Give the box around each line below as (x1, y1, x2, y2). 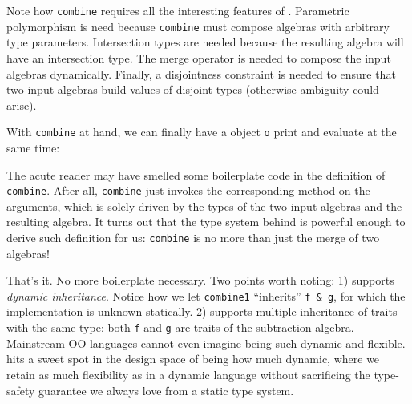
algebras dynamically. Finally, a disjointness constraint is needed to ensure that (6, 65, 396, 82)
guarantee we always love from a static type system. (38, 382, 294, 398)
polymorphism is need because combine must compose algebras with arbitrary (6, 18, 390, 34)
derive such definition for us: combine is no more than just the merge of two (6, 228, 380, 245)
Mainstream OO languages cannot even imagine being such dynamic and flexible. (6, 334, 406, 351)
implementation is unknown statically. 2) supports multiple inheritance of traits (6, 303, 398, 320)
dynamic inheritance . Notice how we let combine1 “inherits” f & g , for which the (6, 287, 406, 304)
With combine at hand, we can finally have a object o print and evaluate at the (6, 123, 397, 140)
